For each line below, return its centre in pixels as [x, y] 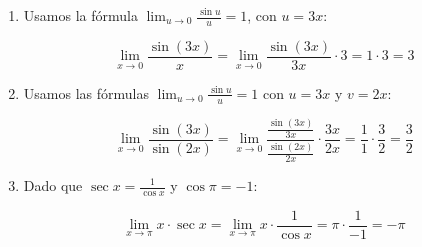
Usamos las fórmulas [86, 92]
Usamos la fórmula [80, 15]
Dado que [53, 185]
